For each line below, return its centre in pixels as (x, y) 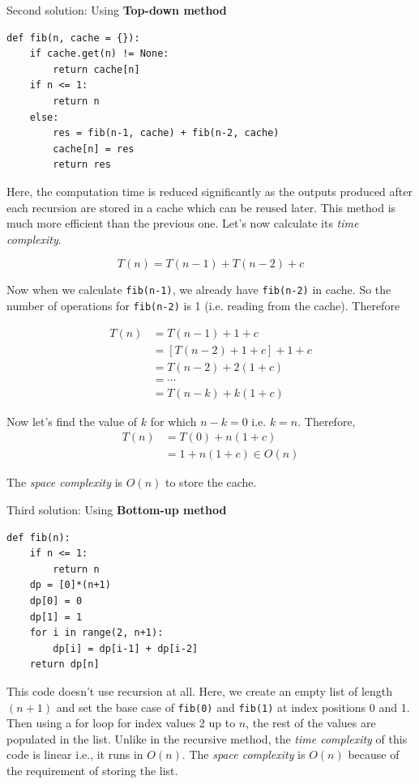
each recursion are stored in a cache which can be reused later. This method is (201, 207)
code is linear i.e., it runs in (75, 754)
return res (82, 165)
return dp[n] (64, 665)
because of (374, 754)
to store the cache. (211, 482)
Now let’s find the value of (72, 421)
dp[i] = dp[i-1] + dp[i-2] (126, 648)
